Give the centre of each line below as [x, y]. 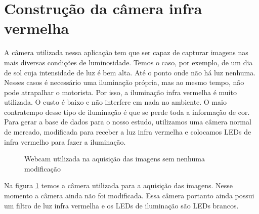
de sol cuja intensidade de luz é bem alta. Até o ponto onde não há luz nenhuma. [130, 72]
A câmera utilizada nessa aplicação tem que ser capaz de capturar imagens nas [126, 52]
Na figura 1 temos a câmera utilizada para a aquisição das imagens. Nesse [119, 185]
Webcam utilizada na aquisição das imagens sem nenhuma [115, 159]
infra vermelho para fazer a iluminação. [65, 141]
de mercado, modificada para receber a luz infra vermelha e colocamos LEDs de [128, 132]
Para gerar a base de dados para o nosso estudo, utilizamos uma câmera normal [128, 122]
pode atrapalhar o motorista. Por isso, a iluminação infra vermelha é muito [120, 92]
